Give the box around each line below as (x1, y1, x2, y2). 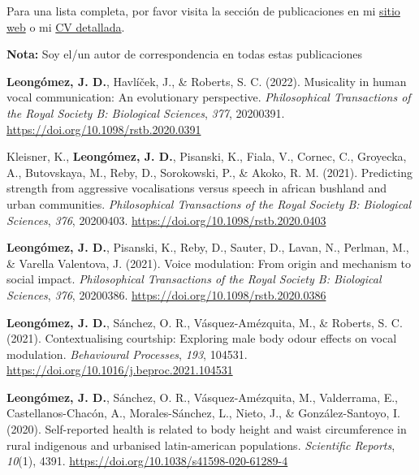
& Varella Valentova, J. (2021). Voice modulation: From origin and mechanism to (6, 254, 412, 271)
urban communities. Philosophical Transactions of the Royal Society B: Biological (6, 195, 412, 212)
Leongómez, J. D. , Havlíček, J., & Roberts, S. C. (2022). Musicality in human (6, 72, 407, 89)
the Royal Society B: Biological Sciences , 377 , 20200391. (6, 104, 285, 121)
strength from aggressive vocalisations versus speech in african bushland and (6, 179, 387, 196)
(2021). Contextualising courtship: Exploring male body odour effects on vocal (6, 330, 397, 347)
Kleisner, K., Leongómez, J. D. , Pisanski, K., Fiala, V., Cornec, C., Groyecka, (6, 148, 407, 165)
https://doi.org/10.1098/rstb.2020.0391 (6, 120, 201, 137)
